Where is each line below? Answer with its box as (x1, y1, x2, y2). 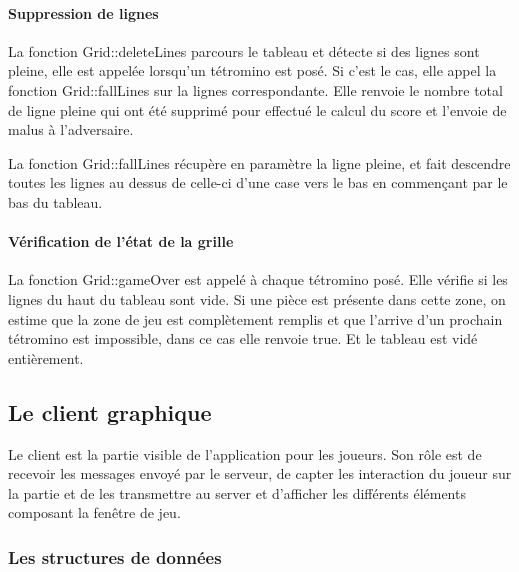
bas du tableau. (8, 191, 103, 212)
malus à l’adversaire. (8, 119, 134, 140)
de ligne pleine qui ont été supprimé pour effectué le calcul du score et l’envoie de (8, 99, 507, 120)
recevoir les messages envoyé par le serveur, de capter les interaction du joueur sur (8, 463, 512, 484)
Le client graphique (8, 396, 212, 427)
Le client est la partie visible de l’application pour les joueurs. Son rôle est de (8, 443, 482, 464)
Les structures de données (8, 544, 222, 569)
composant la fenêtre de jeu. (8, 502, 181, 523)
